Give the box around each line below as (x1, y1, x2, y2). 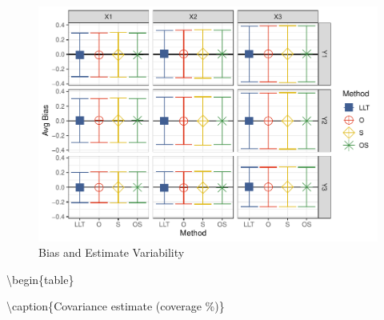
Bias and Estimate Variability (38, 244, 185, 261)
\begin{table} (6, 270, 74, 287)
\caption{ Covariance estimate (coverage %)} (6, 298, 225, 314)
